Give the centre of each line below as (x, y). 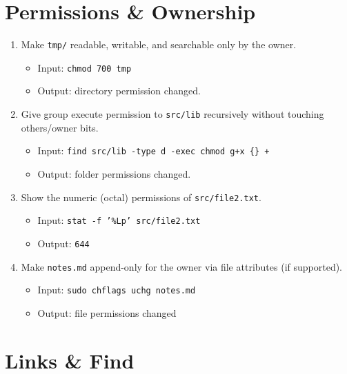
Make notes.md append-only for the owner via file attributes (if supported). (181, 266)
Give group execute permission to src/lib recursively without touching (172, 114)
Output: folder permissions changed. (114, 173)
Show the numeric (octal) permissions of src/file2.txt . (141, 197)
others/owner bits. (60, 127)
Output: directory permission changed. (119, 91)
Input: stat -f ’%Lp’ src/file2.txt (119, 220)
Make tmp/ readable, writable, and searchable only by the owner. (159, 44)
